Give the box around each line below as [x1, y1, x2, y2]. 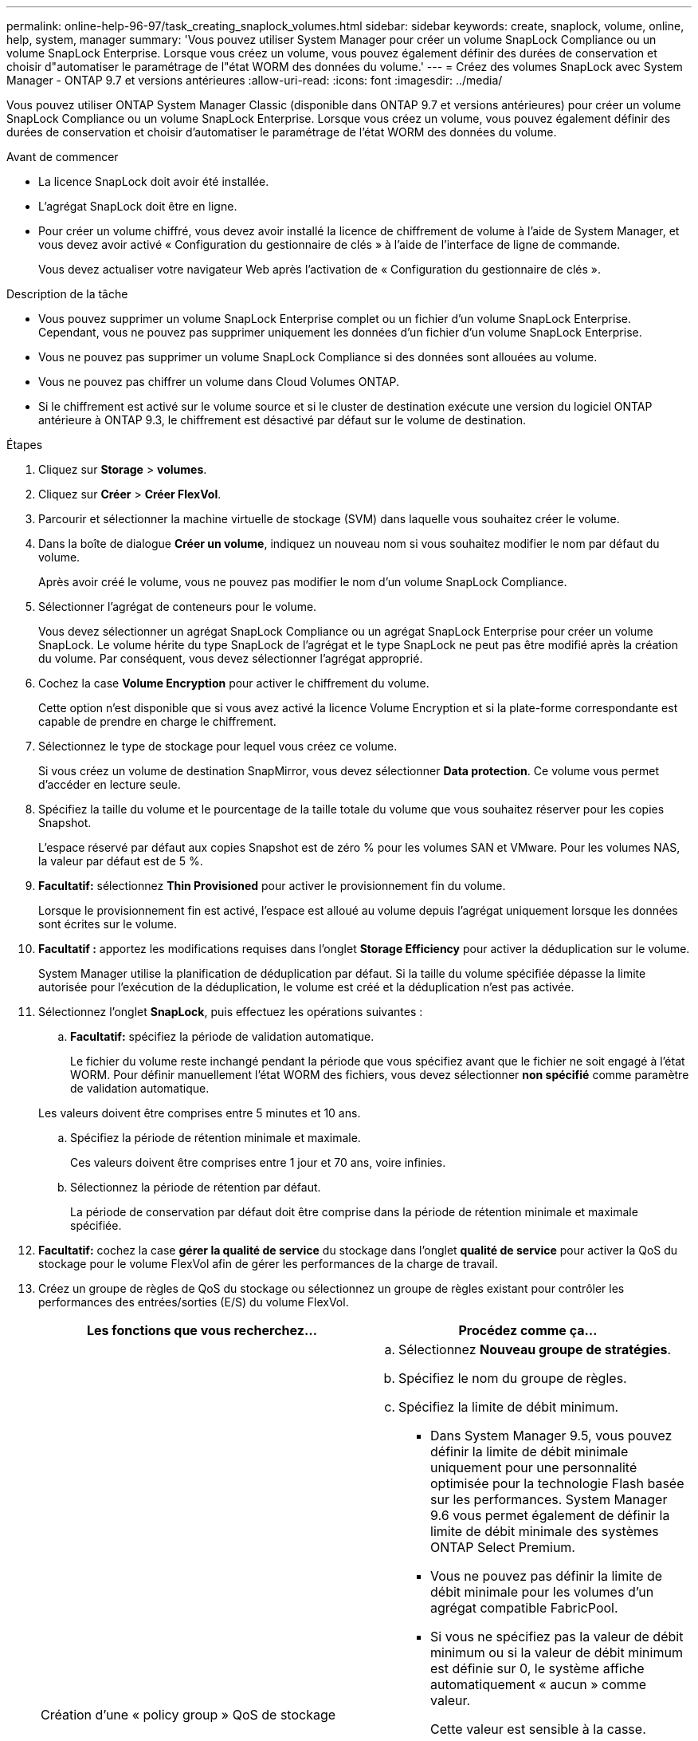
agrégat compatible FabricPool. [430, 1600, 618, 1616]
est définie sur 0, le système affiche [430, 1660, 645, 1676]
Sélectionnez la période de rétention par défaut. [70, 1180, 321, 1194]
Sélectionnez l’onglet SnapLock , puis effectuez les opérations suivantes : [38, 1005, 423, 1018]
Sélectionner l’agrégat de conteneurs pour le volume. [38, 600, 317, 613]
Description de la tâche [6, 287, 128, 301]
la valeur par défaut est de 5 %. [38, 854, 203, 868]
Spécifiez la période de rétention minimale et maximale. [70, 1131, 361, 1144]
